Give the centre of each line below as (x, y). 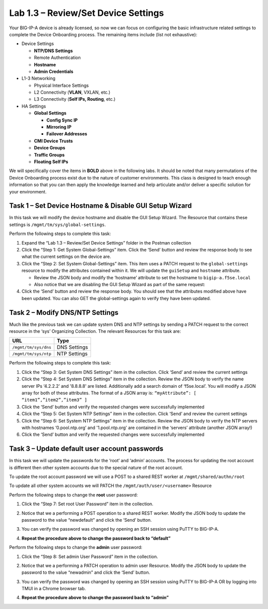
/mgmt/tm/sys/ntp (32, 354)
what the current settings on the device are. (66, 257)
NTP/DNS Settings (53, 51)
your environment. (28, 191)
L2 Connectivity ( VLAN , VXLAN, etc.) (72, 92)
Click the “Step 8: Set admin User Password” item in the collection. (90, 556)
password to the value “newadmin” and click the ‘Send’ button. (86, 572)
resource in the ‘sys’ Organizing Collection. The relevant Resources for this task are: (95, 331)
